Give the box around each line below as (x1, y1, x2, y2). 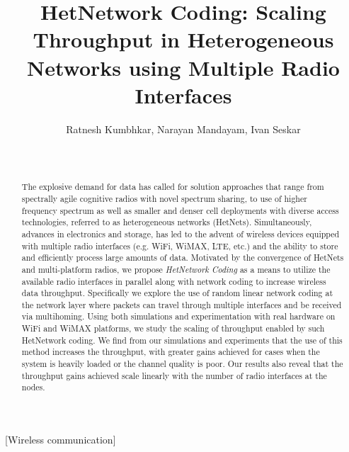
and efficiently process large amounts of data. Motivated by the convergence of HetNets (21, 252, 344, 264)
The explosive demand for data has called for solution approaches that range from (21, 181, 324, 193)
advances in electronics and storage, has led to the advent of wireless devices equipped (21, 227, 340, 239)
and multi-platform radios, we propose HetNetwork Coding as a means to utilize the (21, 263, 331, 275)
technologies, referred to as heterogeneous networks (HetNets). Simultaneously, (21, 216, 312, 228)
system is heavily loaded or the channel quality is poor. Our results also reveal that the (21, 358, 343, 370)
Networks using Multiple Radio (27, 52, 340, 81)
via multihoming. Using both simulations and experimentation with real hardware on (21, 310, 336, 322)
